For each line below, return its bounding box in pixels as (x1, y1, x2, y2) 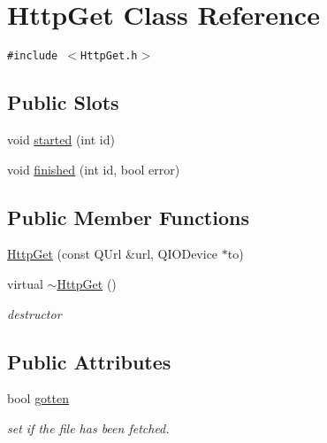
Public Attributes (7, 347, 171, 375)
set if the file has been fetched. (7, 418, 170, 437)
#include (7, 50, 58, 63)
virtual (7, 274, 43, 292)
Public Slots (7, 89, 119, 116)
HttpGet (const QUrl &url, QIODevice (7, 245, 218, 263)
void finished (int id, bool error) (7, 159, 180, 178)
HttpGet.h (80, 50, 138, 63)
